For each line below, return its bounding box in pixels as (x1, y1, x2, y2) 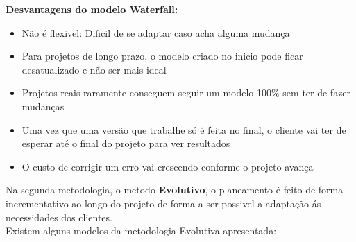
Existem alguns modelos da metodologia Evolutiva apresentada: (6, 223, 277, 238)
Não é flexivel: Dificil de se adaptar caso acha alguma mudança (22, 25, 290, 40)
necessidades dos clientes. (6, 209, 112, 224)
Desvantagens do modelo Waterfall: (6, 2, 178, 16)
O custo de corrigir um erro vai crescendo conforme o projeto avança (22, 159, 314, 173)
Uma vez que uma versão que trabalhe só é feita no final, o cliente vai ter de (22, 122, 346, 137)
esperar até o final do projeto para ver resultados (22, 136, 230, 150)
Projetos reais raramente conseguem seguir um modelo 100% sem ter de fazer (22, 85, 351, 100)
